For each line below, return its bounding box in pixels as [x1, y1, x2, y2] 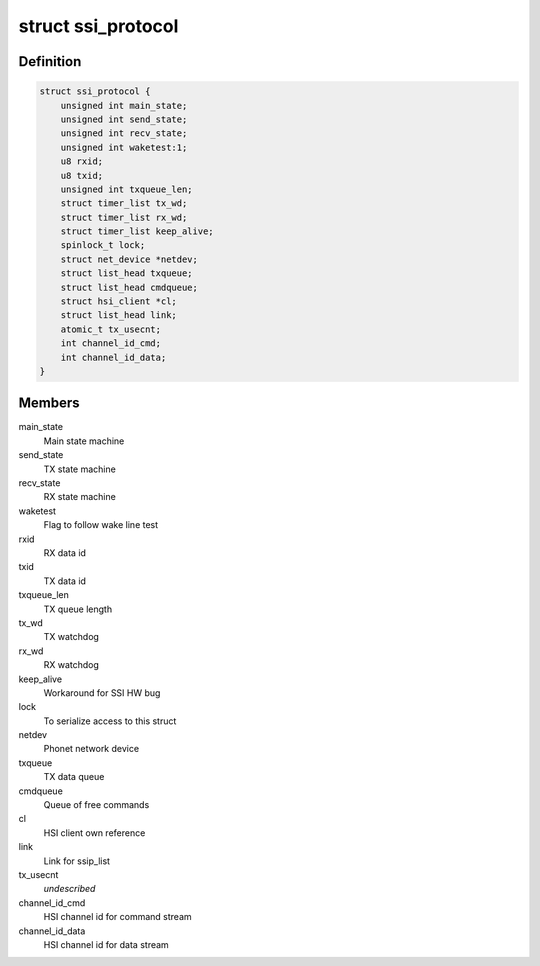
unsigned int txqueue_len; [60, 183, 194, 195]
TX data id [43, 575, 87, 587]
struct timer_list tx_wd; [60, 198, 188, 209]
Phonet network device [43, 743, 140, 755]
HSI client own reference [43, 826, 146, 839]
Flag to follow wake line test [43, 519, 159, 531]
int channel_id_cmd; [60, 338, 162, 349]
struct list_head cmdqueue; [60, 281, 199, 293]
